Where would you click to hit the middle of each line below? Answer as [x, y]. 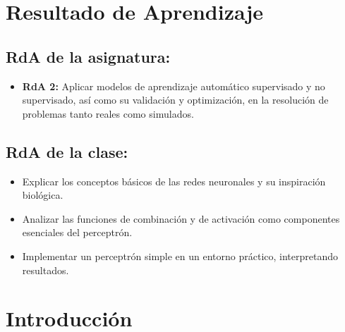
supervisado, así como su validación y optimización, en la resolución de [175, 100]
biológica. [43, 195]
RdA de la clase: [67, 151]
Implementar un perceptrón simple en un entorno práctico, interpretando [180, 256]
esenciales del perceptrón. [77, 232]
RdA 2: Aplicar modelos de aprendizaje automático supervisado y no [174, 86]
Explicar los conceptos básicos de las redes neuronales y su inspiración [174, 181]
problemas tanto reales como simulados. [108, 113]
